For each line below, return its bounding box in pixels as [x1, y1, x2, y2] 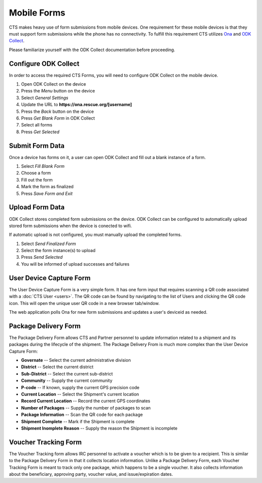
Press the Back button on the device [21, 108, 94, 114]
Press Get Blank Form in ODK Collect [21, 115, 95, 121]
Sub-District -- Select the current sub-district [21, 371, 113, 376]
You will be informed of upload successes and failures [21, 261, 130, 267]
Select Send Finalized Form [21, 241, 76, 247]
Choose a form [21, 170, 51, 176]
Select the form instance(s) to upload [21, 248, 96, 253]
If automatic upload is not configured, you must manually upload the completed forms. [9, 232, 182, 238]
